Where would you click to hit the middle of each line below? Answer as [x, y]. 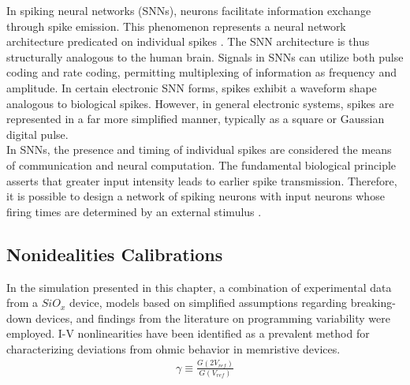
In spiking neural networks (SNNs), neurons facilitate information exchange [189, 10]
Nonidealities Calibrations [115, 254]
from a [22, 303]
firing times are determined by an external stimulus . [134, 211]
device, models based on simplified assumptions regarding [208, 303]
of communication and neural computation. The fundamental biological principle [201, 164]
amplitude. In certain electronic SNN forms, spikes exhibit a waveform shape [192, 87]
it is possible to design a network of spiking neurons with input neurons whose [196, 196]
